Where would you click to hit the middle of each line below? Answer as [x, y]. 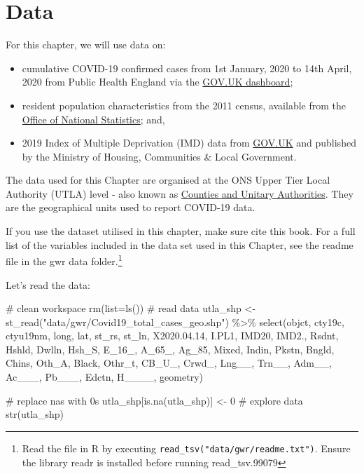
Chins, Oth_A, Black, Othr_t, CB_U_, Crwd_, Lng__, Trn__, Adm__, [169, 363]
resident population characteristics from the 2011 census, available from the [184, 105]
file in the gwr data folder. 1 [64, 260]
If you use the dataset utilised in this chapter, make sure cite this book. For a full [181, 231]
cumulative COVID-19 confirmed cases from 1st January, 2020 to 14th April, [187, 68]
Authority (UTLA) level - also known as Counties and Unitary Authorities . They [180, 193]
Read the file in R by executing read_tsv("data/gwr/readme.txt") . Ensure [186, 448]
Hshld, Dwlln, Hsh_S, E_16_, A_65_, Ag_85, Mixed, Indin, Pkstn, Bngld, [170, 349]
